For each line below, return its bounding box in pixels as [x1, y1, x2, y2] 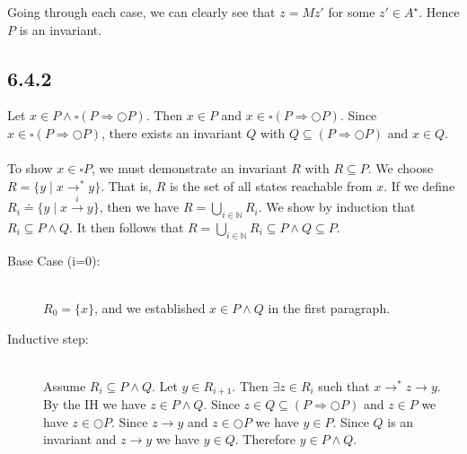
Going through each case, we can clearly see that [7, 3, 276, 21]
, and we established [94, 298, 206, 317]
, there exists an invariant [101, 123, 242, 142]
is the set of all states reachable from [169, 176, 373, 195]
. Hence [419, 3, 460, 21]
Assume [43, 376, 86, 395]
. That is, [101, 176, 152, 195]
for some [328, 3, 375, 21]
